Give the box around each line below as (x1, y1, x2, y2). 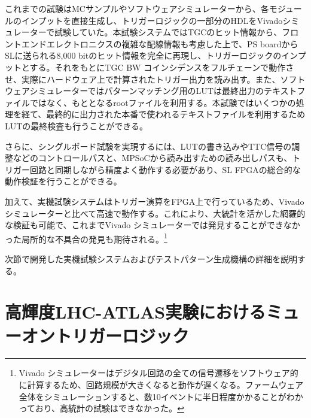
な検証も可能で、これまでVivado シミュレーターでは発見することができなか (5, 219, 300, 231)
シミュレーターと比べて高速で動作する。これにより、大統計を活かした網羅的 (5, 207, 306, 219)
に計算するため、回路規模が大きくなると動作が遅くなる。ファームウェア (19, 378, 304, 391)
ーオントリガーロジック (5, 323, 190, 347)
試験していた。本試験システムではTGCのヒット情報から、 (54, 26, 282, 38)
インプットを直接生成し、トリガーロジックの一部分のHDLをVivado (21, 14, 283, 26)
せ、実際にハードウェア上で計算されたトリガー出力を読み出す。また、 (5, 72, 280, 85)
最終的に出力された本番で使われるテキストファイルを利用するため (46, 108, 306, 120)
